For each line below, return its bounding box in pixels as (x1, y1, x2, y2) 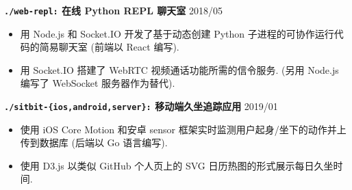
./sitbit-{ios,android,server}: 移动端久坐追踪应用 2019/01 (4, 99, 278, 113)
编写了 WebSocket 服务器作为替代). (20, 76, 175, 90)
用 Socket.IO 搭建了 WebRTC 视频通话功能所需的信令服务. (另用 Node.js (20, 62, 339, 77)
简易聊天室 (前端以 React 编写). (39, 40, 179, 54)
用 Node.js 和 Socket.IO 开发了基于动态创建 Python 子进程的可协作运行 (20, 26, 334, 40)
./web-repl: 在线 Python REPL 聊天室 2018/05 (4, 3, 223, 17)
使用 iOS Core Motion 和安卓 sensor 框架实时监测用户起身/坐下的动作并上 (20, 122, 347, 136)
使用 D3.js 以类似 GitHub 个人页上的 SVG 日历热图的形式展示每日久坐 (20, 158, 334, 172)
